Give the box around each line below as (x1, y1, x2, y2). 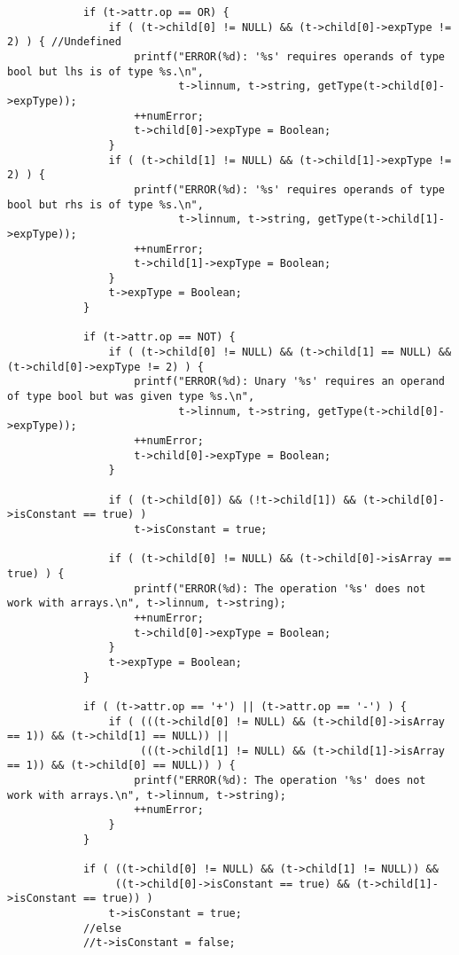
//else (82, 921, 121, 935)
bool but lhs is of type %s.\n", (7, 65, 204, 78)
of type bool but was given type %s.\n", (7, 390, 255, 403)
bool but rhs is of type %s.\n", (7, 198, 204, 211)
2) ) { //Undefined (7, 35, 121, 49)
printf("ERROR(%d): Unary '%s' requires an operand (134, 375, 445, 388)
